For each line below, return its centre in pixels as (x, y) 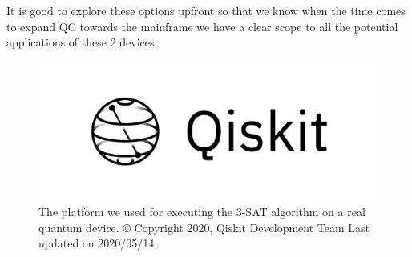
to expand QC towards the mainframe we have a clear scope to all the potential (202, 26)
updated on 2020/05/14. (98, 243)
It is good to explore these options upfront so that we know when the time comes (206, 10)
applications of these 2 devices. (82, 42)
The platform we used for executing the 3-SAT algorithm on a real (202, 212)
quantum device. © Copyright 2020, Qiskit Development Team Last (204, 227)
